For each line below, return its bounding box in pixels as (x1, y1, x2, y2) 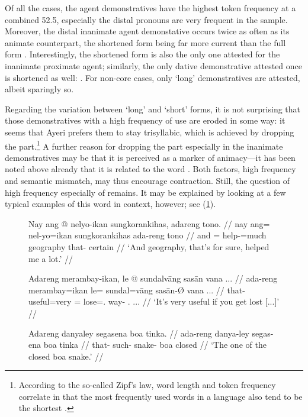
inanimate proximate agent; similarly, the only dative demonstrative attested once (5, 59, 303, 72)
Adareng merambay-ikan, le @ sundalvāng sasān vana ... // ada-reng (28, 272, 278, 285)
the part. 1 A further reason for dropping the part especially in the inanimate (5, 138, 283, 152)
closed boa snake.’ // (28, 350, 104, 362)
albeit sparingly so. (5, 83, 74, 95)
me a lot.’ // (28, 252, 73, 264)
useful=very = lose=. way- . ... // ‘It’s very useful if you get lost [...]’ (28, 295, 280, 308)
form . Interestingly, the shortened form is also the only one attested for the (5, 48, 280, 60)
